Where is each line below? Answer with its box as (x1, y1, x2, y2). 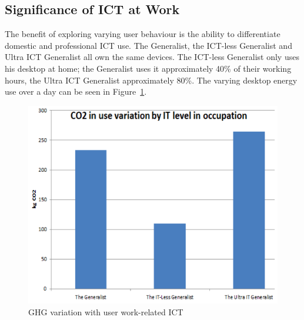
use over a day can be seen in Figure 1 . (5, 85, 147, 98)
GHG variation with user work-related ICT (28, 305, 183, 318)
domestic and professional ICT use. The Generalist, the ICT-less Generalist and (5, 39, 292, 51)
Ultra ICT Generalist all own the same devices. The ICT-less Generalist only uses (5, 51, 299, 63)
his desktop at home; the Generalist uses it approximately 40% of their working (5, 62, 292, 74)
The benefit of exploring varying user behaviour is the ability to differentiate (5, 28, 280, 40)
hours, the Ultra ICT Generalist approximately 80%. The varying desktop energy (5, 74, 298, 86)
